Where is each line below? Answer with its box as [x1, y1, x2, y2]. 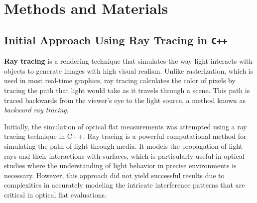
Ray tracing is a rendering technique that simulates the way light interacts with [4, 56, 253, 66]
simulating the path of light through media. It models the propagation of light [4, 140, 243, 151]
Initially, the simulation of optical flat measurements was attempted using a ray [4, 121, 247, 131]
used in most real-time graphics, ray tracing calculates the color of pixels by [4, 75, 236, 86]
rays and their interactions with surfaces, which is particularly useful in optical [4, 150, 245, 161]
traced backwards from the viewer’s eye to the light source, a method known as [4, 95, 246, 105]
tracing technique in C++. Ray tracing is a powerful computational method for [4, 131, 247, 141]
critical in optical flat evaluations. [4, 189, 107, 200]
